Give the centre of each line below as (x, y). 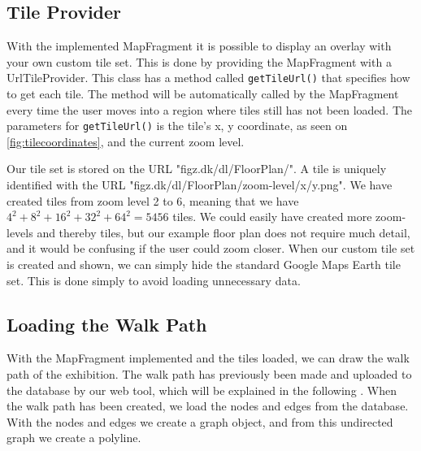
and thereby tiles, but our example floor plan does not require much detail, (224, 232)
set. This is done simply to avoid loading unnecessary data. (154, 280)
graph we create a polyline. (74, 438)
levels (20, 232)
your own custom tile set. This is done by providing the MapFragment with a (199, 61)
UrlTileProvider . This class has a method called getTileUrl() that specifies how (208, 78)
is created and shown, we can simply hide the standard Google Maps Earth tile (204, 265)
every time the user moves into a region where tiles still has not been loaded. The (210, 109)
